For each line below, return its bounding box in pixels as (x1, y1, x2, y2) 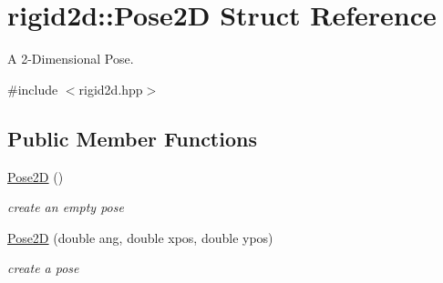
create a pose (7, 258, 79, 278)
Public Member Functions (7, 124, 257, 152)
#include (7, 79, 58, 98)
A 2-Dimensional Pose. (7, 49, 134, 68)
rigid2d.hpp (78, 79, 143, 98)
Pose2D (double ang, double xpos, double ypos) (7, 227, 273, 247)
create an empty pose (7, 197, 124, 217)
